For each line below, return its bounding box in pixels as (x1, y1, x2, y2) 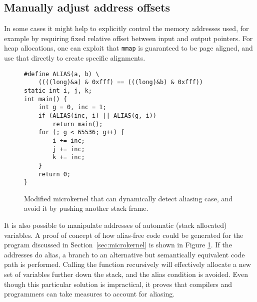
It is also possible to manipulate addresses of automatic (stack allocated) (4, 220, 227, 230)
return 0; (38, 170, 71, 178)
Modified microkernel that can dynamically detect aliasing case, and (24, 193, 233, 203)
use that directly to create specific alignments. (4, 53, 145, 63)
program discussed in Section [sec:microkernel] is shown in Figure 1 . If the (4, 239, 232, 250)
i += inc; (52, 137, 85, 144)
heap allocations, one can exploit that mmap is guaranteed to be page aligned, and (4, 43, 253, 53)
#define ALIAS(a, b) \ (24, 70, 99, 78)
